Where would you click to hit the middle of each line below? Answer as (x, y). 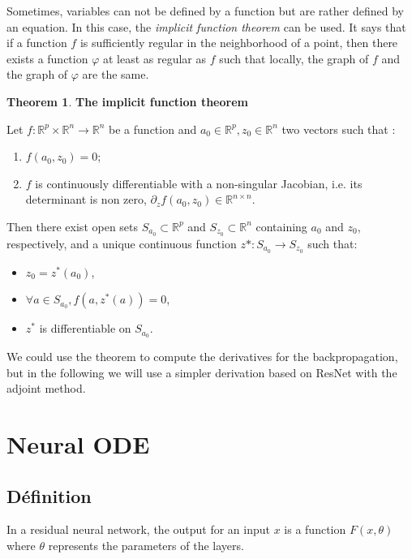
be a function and (153, 129)
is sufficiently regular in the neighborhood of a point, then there (239, 43)
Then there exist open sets (73, 226)
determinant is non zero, (86, 199)
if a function (37, 43)
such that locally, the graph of (294, 58)
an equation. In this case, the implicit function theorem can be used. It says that (206, 26)
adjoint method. (46, 388)
